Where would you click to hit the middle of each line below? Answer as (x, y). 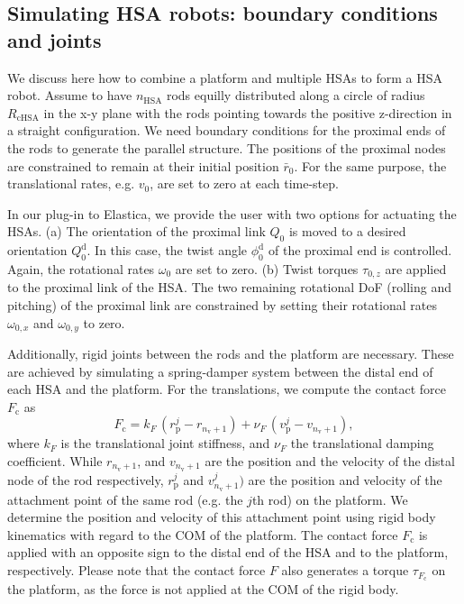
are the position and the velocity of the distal (330, 461)
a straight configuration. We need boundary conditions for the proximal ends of (227, 130)
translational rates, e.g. (71, 183)
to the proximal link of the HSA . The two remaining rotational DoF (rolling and (229, 287)
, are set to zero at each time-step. (244, 183)
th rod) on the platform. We (330, 499)
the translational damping (362, 443)
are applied (416, 268)
